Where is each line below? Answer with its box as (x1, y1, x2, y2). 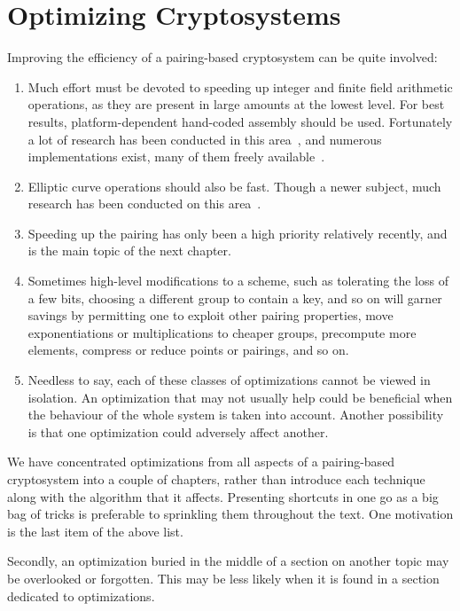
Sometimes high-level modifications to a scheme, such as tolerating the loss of (27, 271, 448, 290)
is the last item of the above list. (7, 521, 183, 540)
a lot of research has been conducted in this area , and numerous (27, 129, 382, 148)
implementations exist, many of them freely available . (27, 147, 325, 166)
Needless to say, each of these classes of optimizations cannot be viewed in (27, 371, 431, 389)
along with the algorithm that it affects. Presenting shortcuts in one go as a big (7, 487, 439, 505)
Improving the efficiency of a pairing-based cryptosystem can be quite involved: (7, 48, 438, 67)
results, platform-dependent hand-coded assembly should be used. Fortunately (27, 112, 453, 130)
